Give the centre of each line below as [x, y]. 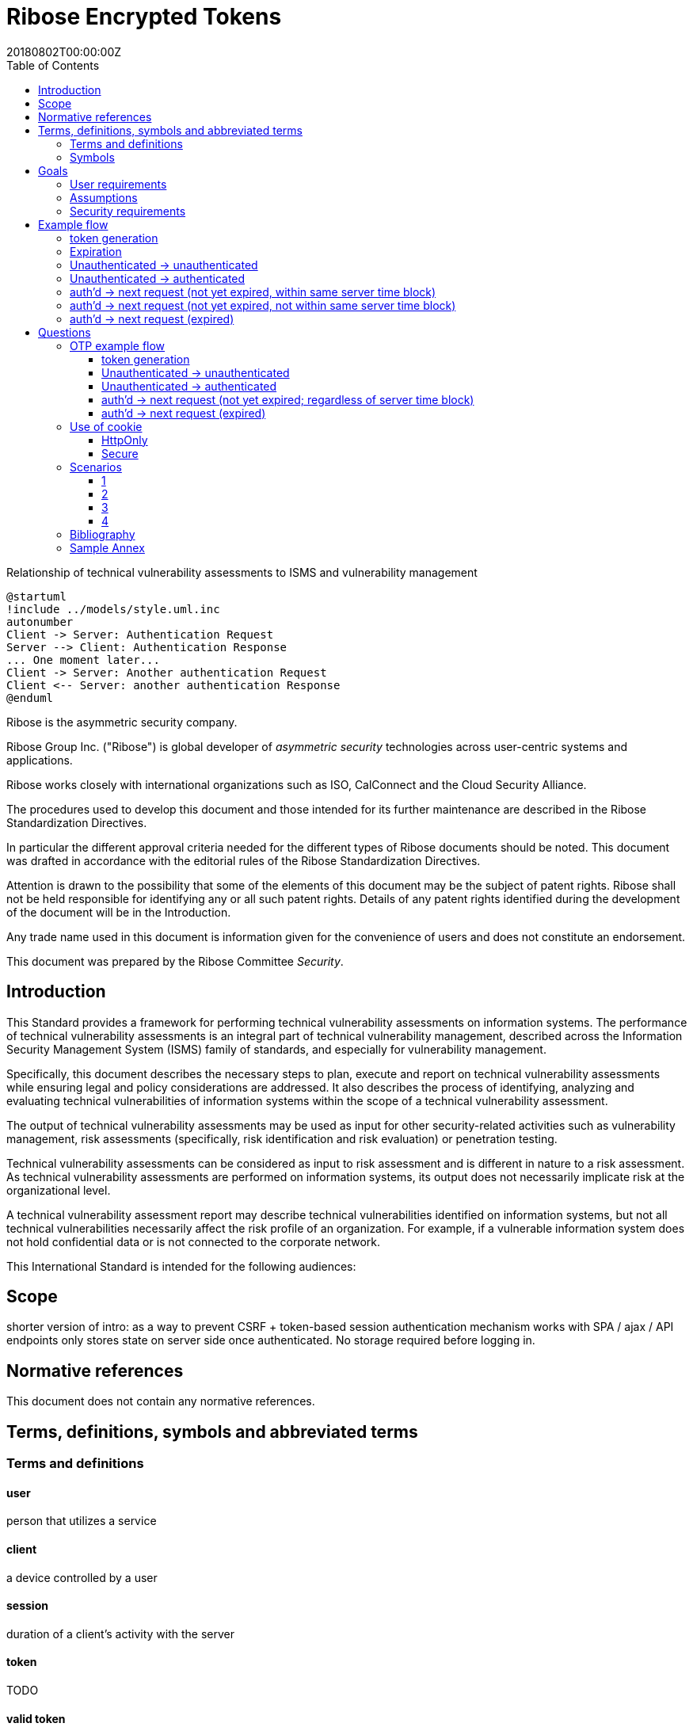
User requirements [118, 184]
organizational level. [59, 1190]
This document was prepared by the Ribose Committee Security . [175, 961]
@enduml [30, 698]
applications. [40, 760]
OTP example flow [118, 345]
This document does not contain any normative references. [161, 1401]
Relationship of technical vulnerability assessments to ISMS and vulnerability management [242, 572]
